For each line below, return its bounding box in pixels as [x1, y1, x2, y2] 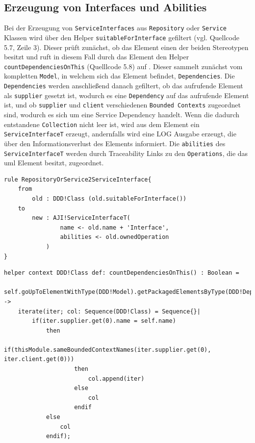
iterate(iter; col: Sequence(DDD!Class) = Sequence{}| [18, 308, 201, 315]
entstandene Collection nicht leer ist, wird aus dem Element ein [4, 119, 200, 129]
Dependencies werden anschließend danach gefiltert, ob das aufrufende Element [4, 80, 243, 91]
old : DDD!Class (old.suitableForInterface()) [32, 195, 187, 202]
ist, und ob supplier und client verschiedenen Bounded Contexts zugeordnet [4, 100, 241, 110]
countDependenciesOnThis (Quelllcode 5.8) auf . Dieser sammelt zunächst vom [4, 61, 243, 71]
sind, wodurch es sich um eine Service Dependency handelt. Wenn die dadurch [4, 109, 240, 119]
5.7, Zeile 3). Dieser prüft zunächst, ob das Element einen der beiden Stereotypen [4, 42, 249, 52]
